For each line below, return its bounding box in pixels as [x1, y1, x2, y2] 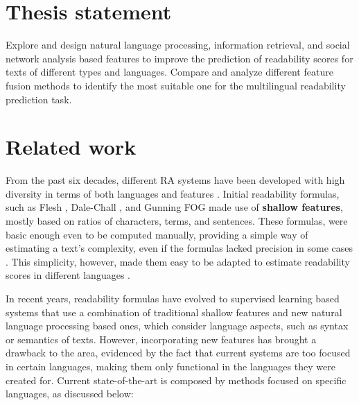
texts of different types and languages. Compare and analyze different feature [6, 64, 333, 79]
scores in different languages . [6, 268, 130, 282]
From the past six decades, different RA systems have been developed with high [6, 173, 345, 187]
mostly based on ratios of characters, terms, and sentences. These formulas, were [6, 214, 348, 227]
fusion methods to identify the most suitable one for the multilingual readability [6, 78, 346, 92]
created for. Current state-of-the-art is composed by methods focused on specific [6, 372, 347, 387]
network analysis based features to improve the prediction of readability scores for [6, 51, 353, 65]
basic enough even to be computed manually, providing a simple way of [6, 227, 308, 241]
